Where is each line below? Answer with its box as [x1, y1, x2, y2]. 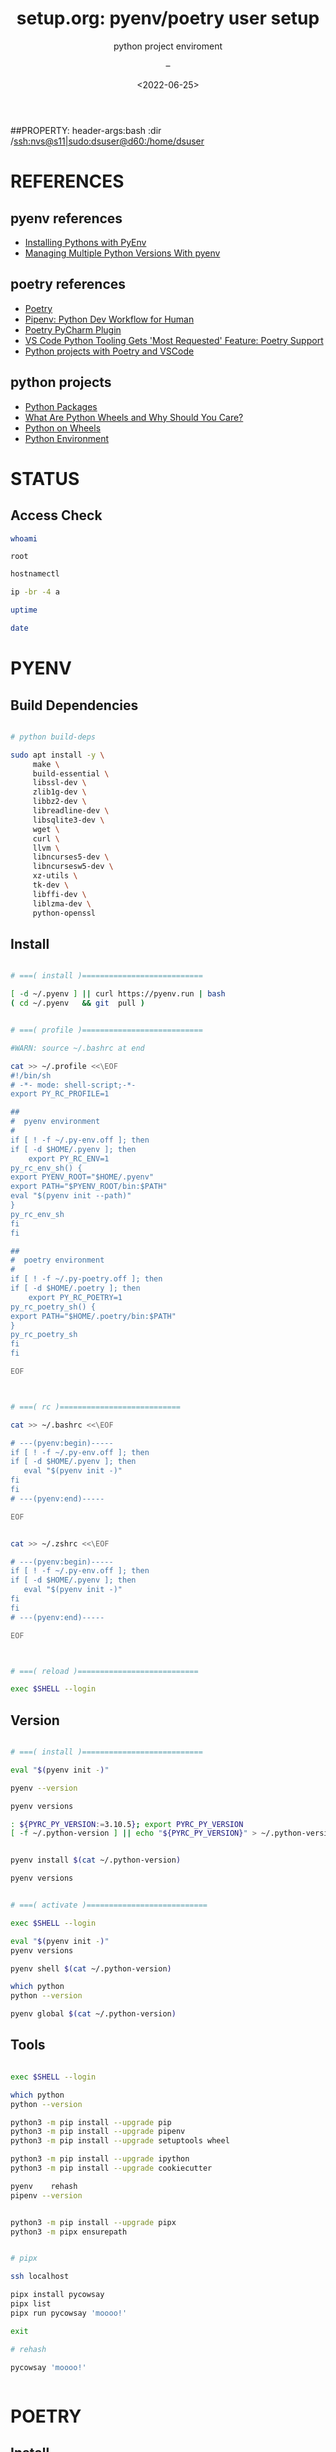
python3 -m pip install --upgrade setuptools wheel [10, 2136, 230, 2146]
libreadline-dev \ [32, 806, 110, 816]
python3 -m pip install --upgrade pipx [10, 2217, 177, 2227]
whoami [10, 533, 38, 544]
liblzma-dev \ [32, 898, 92, 909]
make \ [32, 759, 60, 769]
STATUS [10, 467, 80, 490]
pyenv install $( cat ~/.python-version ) [10, 1855, 182, 1866]
